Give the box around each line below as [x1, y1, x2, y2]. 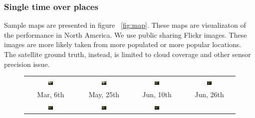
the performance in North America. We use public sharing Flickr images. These [4, 29, 247, 40]
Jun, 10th [142, 89, 172, 99]
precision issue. [4, 59, 50, 69]
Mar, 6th [37, 89, 64, 99]
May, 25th [88, 89, 120, 99]
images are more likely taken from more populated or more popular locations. [4, 39, 242, 50]
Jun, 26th [195, 89, 224, 99]
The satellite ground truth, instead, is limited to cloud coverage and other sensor [4, 49, 251, 59]
